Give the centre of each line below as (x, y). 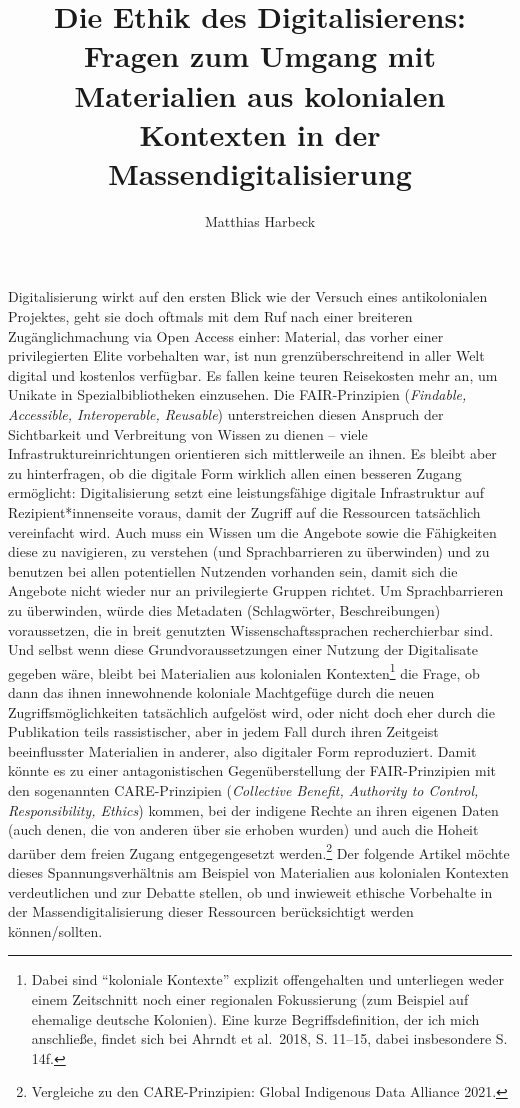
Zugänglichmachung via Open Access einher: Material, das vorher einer (226, 335)
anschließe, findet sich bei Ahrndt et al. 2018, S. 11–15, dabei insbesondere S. (269, 1038)
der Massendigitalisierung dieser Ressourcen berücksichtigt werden (211, 911)
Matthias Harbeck (260, 220)
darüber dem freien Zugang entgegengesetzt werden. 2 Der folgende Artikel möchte (259, 851)
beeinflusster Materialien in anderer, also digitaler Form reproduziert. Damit (242, 750)
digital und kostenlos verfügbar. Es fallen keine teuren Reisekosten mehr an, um (253, 374)
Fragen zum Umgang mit (260, 55)
